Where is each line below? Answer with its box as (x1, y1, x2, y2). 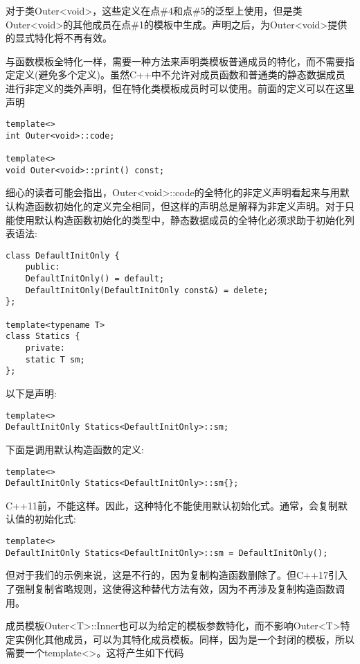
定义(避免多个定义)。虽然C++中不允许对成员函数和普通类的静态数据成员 (15, 67, 345, 82)
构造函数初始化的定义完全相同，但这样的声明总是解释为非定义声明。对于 (15, 199, 345, 213)
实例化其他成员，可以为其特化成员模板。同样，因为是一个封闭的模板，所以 (15, 631, 354, 646)
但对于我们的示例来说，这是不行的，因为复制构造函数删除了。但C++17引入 (6, 568, 348, 582)
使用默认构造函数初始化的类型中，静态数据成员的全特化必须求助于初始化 (15, 212, 345, 227)
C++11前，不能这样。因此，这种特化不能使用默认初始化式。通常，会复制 (6, 498, 338, 512)
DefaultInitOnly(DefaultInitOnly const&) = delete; (25, 285, 269, 295)
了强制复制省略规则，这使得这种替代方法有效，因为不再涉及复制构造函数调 (6, 581, 345, 595)
